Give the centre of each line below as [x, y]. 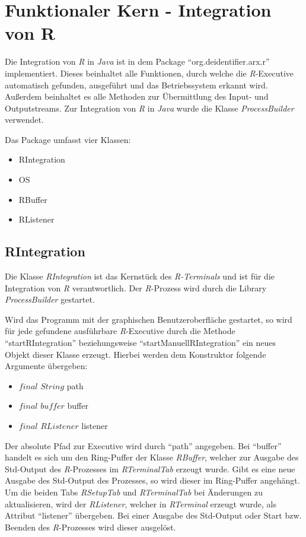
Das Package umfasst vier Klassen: [68, 139]
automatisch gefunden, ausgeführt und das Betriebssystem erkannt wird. [136, 85]
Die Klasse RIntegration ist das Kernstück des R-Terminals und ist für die [140, 276]
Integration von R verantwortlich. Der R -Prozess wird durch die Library [136, 287]
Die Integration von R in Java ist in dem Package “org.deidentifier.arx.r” [137, 61]
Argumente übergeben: [46, 366]
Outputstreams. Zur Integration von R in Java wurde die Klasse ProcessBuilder [149, 108]
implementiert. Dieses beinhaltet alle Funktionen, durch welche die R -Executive [149, 73]
